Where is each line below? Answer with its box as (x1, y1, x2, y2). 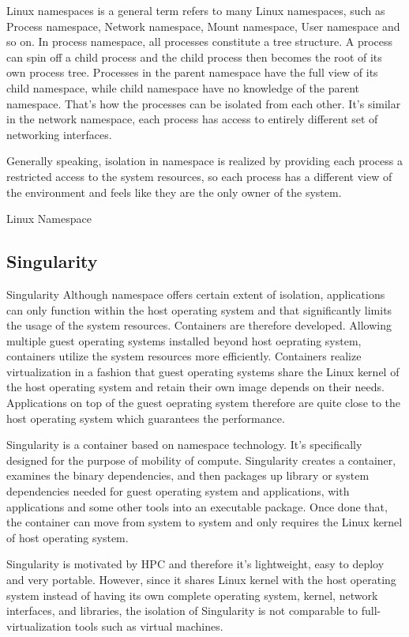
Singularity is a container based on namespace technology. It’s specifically (6, 436, 362, 453)
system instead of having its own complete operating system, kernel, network (6, 586, 378, 603)
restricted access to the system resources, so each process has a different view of (6, 168, 392, 184)
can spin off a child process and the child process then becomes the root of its (6, 48, 382, 65)
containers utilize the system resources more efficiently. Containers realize (6, 348, 362, 364)
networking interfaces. (6, 126, 112, 142)
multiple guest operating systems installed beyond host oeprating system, (6, 332, 362, 349)
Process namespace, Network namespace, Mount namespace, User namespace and (6, 17, 400, 34)
